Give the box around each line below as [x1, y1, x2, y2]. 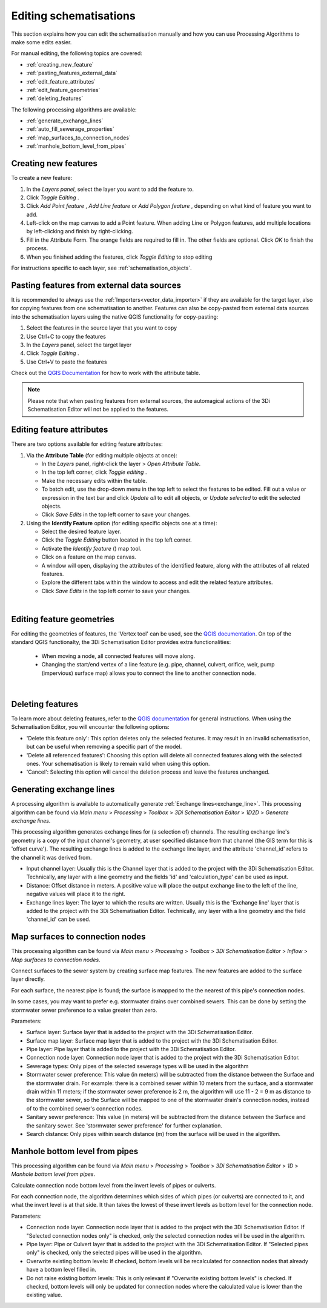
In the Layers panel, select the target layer [26, 341, 132, 348]
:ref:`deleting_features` [26, 95, 84, 102]
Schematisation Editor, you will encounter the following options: [11, 723, 170, 731]
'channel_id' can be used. [26, 915, 91, 923]
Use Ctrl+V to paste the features [26, 358, 107, 365]
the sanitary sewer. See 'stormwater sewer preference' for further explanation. [26, 1121, 223, 1129]
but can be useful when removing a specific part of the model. [26, 743, 182, 751]
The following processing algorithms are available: [11, 106, 137, 113]
